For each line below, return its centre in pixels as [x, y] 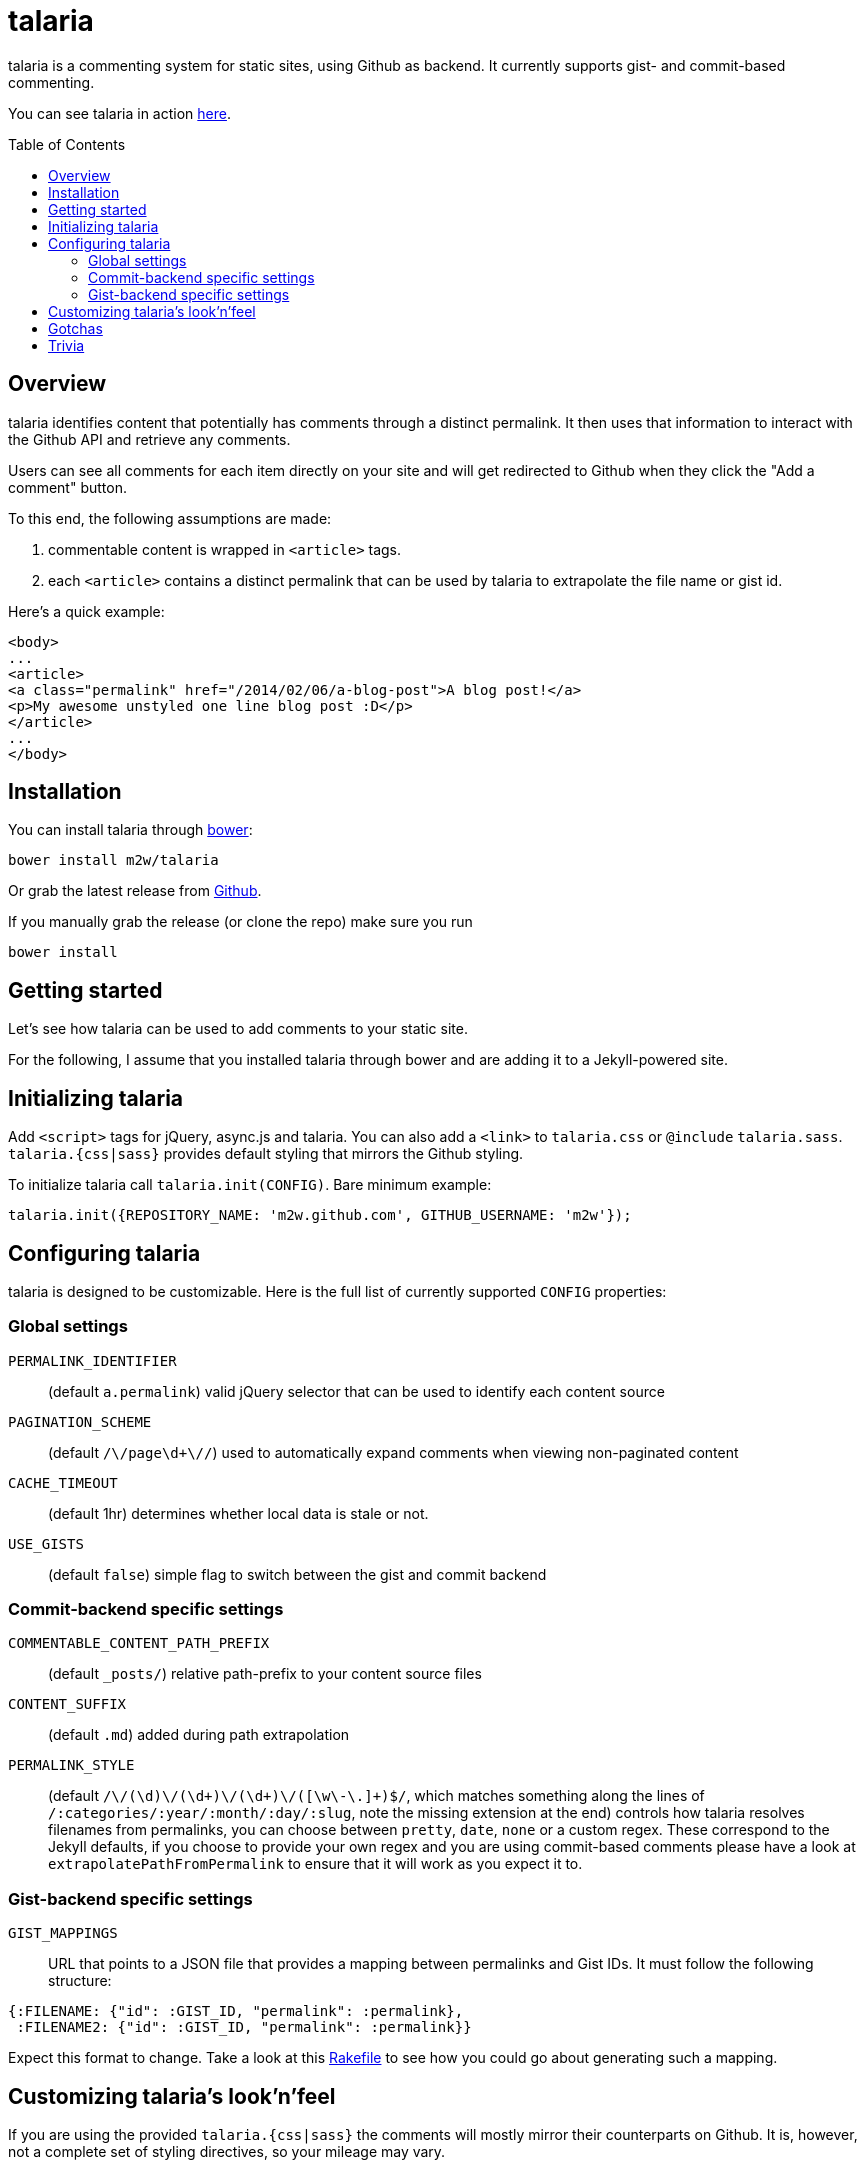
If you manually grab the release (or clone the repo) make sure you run [240, 922]
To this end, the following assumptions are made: [170, 518]
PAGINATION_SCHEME [80, 1421]
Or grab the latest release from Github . [135, 891]
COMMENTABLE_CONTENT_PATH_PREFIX [139, 1643]
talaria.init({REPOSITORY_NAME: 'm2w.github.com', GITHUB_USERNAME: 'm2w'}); [320, 1215]
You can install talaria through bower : [130, 830]
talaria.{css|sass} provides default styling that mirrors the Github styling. [266, 1154]
